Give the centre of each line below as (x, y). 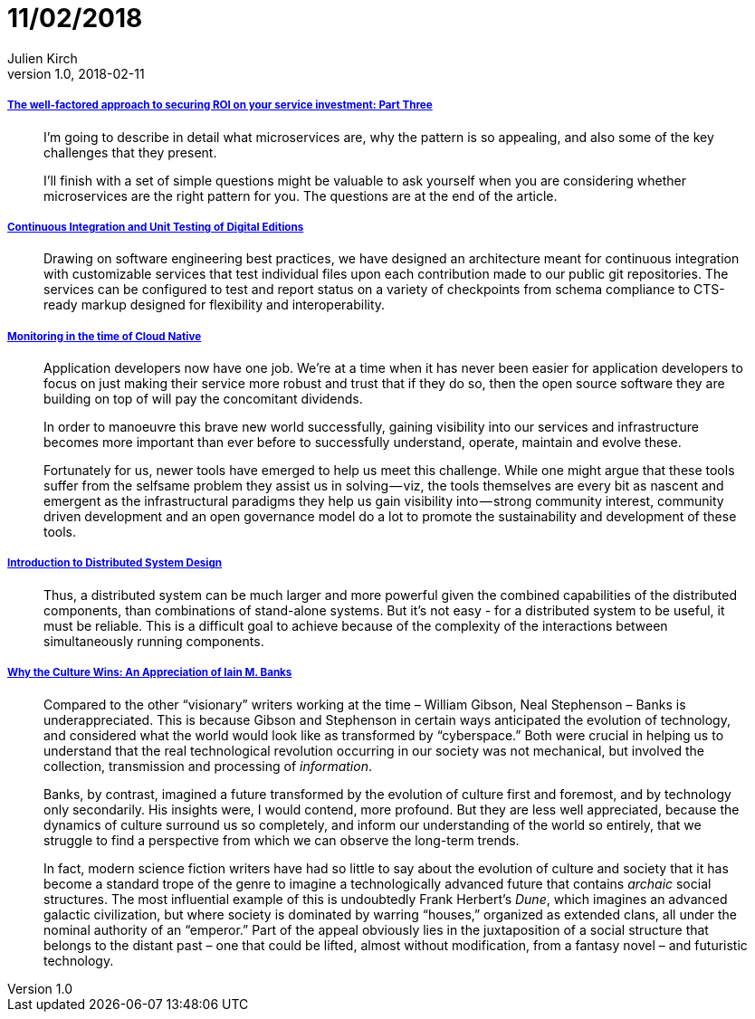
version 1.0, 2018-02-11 (76, 73)
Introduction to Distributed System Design (115, 563)
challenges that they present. (130, 152)
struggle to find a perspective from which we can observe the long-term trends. (282, 840)
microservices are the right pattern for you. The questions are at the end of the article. (301, 195)
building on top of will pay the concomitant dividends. (203, 399)
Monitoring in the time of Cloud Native (105, 336)
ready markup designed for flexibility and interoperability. (215, 305)
